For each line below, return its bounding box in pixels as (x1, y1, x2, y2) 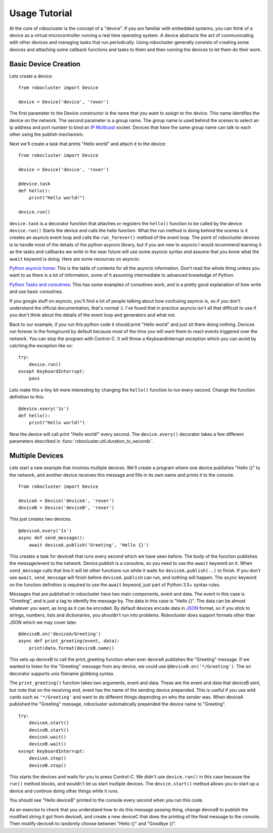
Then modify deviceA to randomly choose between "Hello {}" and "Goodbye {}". (9, 820, 176, 827)
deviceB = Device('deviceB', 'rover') (18, 505, 115, 511)
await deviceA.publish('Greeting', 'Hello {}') (28, 542, 149, 548)
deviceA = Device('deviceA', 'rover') (18, 497, 115, 504)
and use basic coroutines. (9, 288, 63, 295)
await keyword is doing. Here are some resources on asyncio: (9, 256, 140, 262)
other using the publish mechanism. (9, 132, 84, 138)
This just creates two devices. (9, 516, 72, 522)
